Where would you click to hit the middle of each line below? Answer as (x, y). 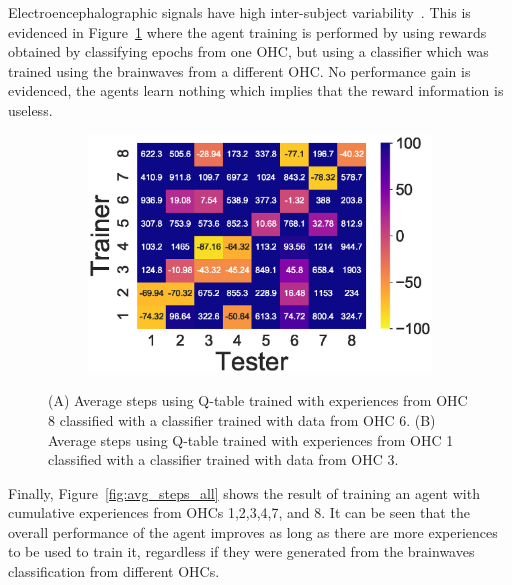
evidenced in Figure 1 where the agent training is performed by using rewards (247, 31)
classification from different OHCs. (114, 571)
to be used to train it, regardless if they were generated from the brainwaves (241, 551)
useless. (30, 109)
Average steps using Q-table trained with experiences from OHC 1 (251, 439)
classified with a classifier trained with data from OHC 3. (223, 459)
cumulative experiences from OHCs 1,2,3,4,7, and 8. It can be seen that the (239, 512)
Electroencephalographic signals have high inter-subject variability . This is (239, 12)
